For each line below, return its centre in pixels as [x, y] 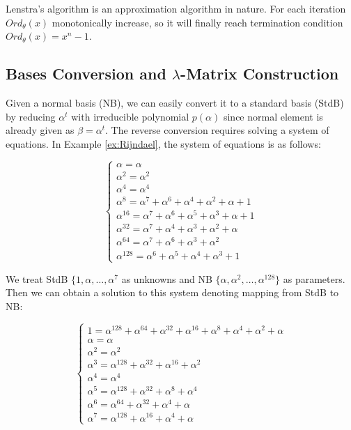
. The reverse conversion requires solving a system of [217, 130]
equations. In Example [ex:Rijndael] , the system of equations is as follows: [163, 143]
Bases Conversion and [86, 74]
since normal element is [273, 116]
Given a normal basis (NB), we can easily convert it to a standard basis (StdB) [175, 102]
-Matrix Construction [260, 74]
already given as [40, 130]
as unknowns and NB [167, 278]
